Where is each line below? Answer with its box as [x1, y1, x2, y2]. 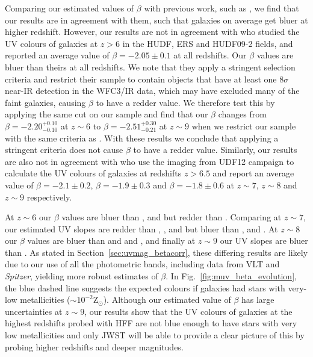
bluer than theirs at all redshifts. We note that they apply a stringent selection [5, 60, 296, 73]
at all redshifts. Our [173, 49, 247, 61]
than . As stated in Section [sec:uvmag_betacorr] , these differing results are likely [5, 246, 308, 258]
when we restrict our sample [191, 119, 296, 132]
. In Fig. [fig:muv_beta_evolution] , [166, 270, 297, 282]
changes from [218, 108, 267, 120]
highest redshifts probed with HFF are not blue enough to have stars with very [5, 317, 297, 329]
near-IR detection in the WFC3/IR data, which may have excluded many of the [5, 84, 300, 97]
